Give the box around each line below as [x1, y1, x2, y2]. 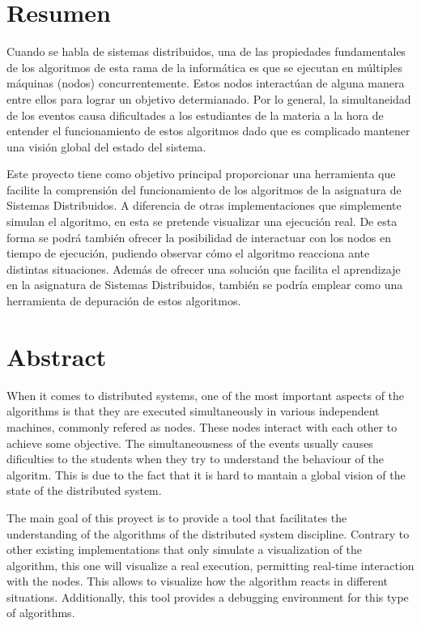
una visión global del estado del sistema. [6, 138, 206, 155]
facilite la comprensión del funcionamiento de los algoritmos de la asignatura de [6, 181, 402, 198]
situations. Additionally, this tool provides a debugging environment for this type [6, 588, 409, 605]
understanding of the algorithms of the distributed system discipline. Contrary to [6, 525, 410, 542]
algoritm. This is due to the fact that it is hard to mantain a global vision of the [6, 466, 406, 483]
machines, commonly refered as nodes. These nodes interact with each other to [6, 418, 398, 435]
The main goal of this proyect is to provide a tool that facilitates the [6, 509, 347, 526]
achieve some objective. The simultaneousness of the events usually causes [6, 434, 373, 451]
